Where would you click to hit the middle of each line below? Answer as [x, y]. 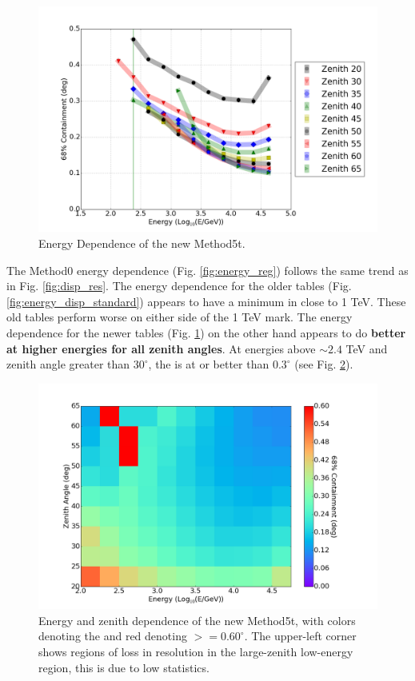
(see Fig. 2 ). [324, 364]
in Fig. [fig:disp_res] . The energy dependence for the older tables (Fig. [179, 286]
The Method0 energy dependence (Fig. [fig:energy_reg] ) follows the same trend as [207, 270]
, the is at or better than [209, 364]
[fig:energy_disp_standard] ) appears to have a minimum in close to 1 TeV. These [206, 301]
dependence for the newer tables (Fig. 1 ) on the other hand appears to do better [206, 332]
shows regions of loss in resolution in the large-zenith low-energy [196, 651]
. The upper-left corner [300, 636]
